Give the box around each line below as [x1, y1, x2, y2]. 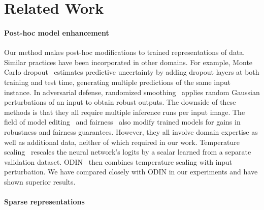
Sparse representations [4, 196, 85, 207]
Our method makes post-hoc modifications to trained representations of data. [4, 47, 245, 57]
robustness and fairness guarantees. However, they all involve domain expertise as [4, 126, 258, 137]
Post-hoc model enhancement [4, 27, 109, 38]
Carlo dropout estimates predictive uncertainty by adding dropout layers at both [4, 67, 259, 77]
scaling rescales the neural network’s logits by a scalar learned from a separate [4, 146, 251, 157]
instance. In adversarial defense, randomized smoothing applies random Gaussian [4, 86, 260, 97]
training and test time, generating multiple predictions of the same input [4, 76, 231, 87]
